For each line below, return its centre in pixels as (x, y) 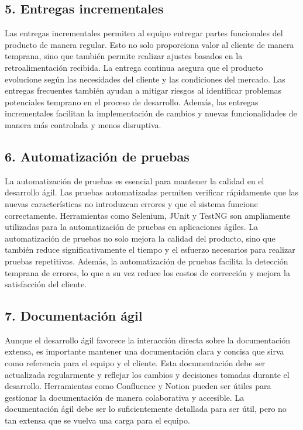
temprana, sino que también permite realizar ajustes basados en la (124, 56)
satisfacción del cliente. (46, 284)
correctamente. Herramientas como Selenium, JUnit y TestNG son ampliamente (148, 215)
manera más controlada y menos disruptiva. (83, 124)
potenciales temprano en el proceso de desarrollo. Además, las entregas (132, 102)
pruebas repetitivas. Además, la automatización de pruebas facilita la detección (147, 261)
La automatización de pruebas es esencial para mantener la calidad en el (135, 180)
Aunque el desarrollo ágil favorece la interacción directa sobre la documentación (148, 340)
